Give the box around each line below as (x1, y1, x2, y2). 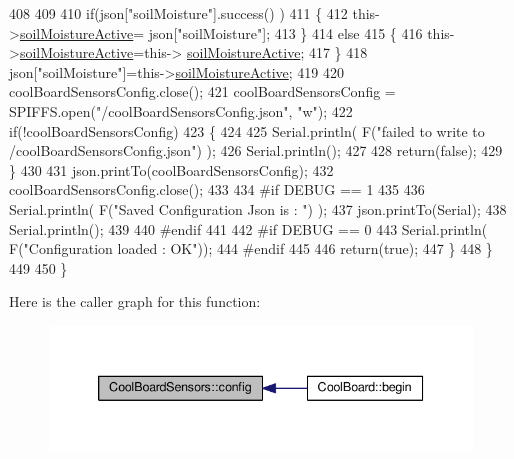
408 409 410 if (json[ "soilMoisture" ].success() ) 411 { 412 (9, 3, 348, 23)
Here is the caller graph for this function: (9, 291, 261, 312)
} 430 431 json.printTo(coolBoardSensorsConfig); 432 (9, 159, 334, 180)
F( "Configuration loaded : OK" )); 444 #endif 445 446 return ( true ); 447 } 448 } (9, 238, 493, 259)
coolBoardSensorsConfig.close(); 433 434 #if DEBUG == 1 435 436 (9, 179, 425, 200)
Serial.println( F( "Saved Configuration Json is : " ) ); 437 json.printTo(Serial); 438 (9, 198, 507, 219)
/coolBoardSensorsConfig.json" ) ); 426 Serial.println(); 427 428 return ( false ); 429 (9, 140, 503, 161)
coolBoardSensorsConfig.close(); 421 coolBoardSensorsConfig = (9, 81, 396, 102)
